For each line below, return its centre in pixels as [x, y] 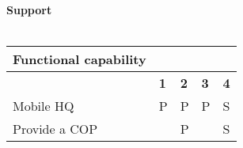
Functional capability [80, 59]
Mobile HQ [44, 106]
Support [29, 9]
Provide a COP [55, 129]
